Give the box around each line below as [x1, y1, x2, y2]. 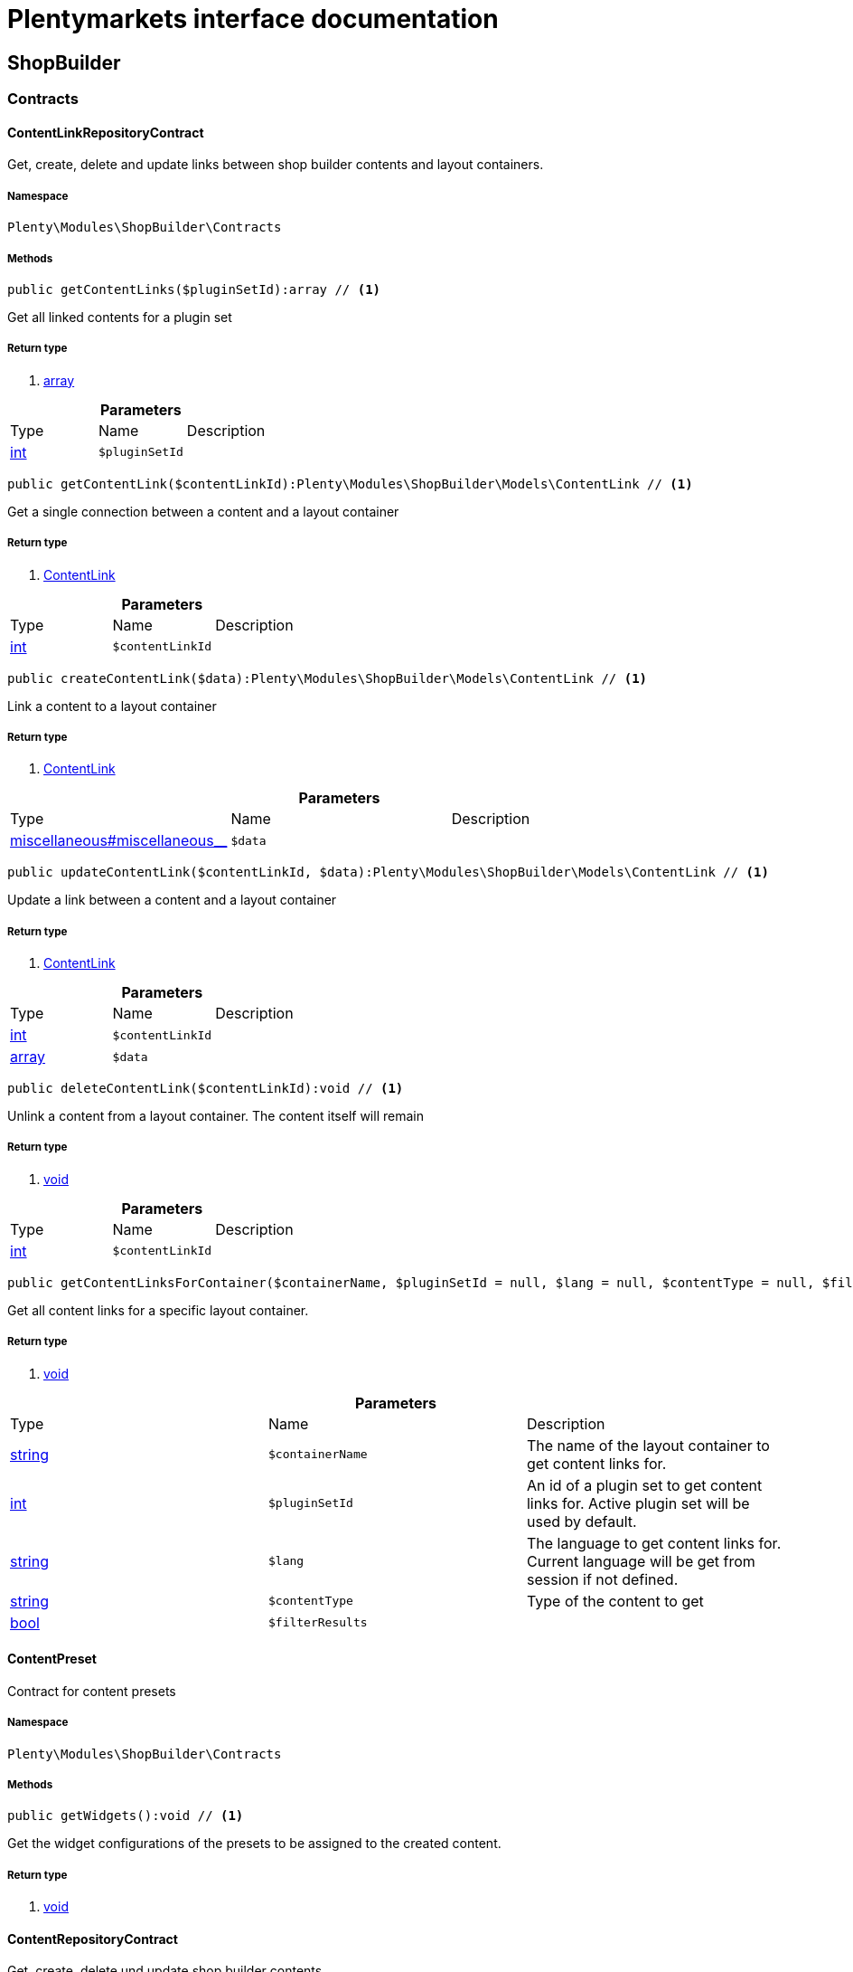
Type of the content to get [526, 1591, 704, 1610]
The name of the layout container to [526, 1436, 770, 1455]
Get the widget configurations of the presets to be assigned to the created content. [7, 1835, 501, 1852]
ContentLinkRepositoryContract [7, 124, 204, 140]
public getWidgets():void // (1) [7, 1808, 244, 1824]
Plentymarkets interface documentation [7, 4, 499, 34]
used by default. [526, 1512, 637, 1531]
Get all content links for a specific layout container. [7, 1302, 309, 1318]
